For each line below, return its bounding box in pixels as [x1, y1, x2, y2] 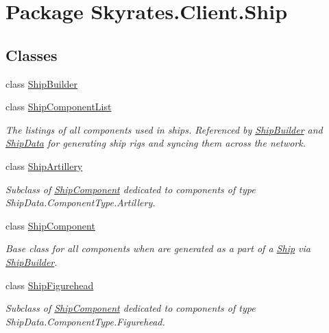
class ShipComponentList [5, 99, 112, 114]
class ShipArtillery [5, 158, 83, 173]
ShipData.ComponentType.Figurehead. [5, 314, 165, 328]
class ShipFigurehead [5, 277, 94, 292]
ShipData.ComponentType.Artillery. [5, 195, 156, 210]
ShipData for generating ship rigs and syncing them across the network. [5, 136, 306, 150]
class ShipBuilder [5, 76, 78, 90]
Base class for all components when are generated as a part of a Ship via [5, 241, 310, 256]
